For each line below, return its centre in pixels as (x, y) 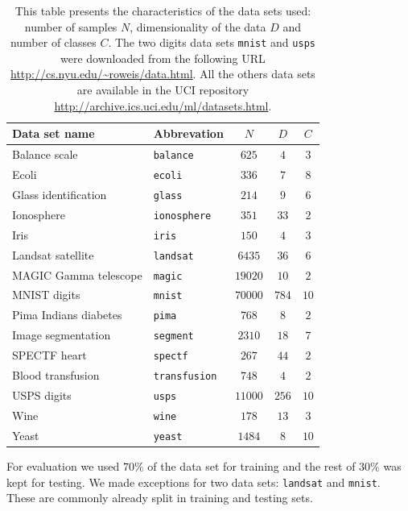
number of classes (53, 42)
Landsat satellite (53, 254)
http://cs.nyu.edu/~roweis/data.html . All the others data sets (163, 74)
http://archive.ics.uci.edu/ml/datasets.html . (163, 105)
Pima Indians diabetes (67, 315)
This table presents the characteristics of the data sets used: (163, 10)
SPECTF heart (49, 355)
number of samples (71, 26)
